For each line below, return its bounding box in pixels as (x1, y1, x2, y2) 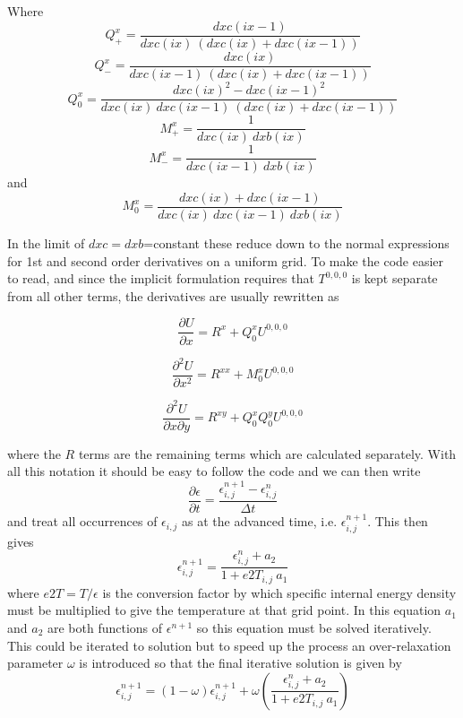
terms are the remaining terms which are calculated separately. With (78, 444, 457, 463)
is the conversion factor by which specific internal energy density (102, 583, 457, 601)
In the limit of (7, 234, 85, 253)
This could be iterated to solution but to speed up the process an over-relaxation (7, 636, 451, 654)
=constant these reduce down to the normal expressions (143, 234, 450, 253)
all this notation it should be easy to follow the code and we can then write (7, 462, 421, 480)
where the (7, 444, 61, 463)
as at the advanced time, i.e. (182, 512, 338, 531)
